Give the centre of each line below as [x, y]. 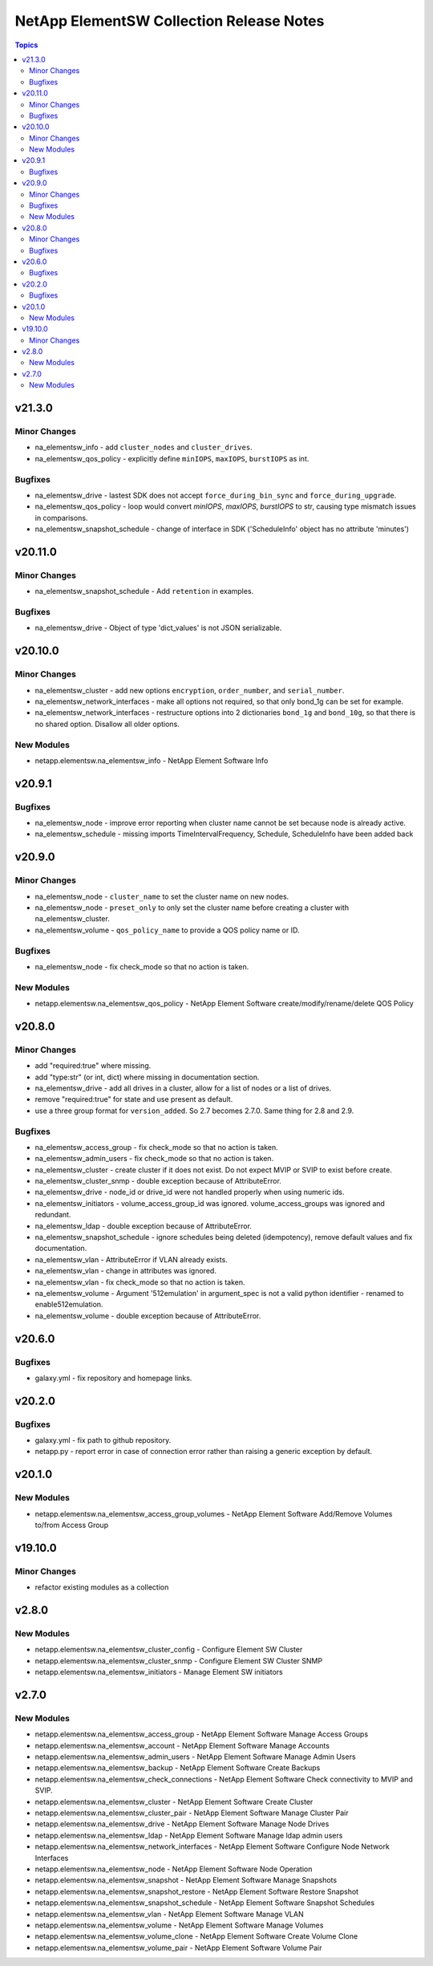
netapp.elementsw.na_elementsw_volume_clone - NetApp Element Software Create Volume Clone [196, 1936]
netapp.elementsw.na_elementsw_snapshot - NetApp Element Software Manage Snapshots [186, 1880]
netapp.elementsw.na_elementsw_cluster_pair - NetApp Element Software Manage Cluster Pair [192, 1813]
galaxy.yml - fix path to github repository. [103, 1440]
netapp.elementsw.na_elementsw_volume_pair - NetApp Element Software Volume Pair [178, 1948]
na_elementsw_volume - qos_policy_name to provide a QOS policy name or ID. [167, 930]
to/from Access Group [71, 1525]
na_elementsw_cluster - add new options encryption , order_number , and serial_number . [190, 690]
